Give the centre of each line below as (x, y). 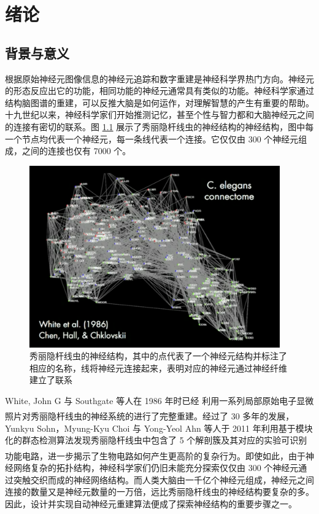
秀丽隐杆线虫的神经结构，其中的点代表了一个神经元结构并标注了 (158, 356)
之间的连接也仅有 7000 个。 (76, 151)
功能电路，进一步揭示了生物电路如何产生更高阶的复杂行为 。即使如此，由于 (155, 455)
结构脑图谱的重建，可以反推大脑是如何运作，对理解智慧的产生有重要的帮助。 (159, 102)
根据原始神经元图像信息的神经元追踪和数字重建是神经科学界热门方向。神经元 (159, 78)
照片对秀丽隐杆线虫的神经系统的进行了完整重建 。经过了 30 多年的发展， (150, 416)
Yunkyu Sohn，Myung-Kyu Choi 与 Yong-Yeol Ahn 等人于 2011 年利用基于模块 (159, 428)
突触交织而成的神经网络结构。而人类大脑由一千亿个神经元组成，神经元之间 (163, 479)
